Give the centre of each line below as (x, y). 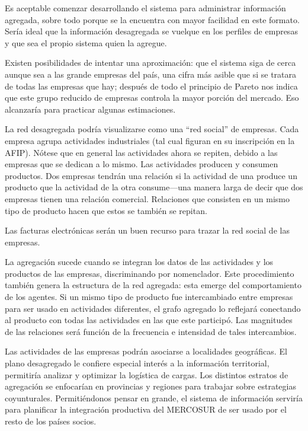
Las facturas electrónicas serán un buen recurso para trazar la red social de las (147, 230)
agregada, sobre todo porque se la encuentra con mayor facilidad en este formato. (152, 19)
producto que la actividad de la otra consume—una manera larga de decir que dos (154, 187)
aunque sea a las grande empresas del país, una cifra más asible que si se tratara (150, 74)
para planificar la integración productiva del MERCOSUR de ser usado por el (146, 409)
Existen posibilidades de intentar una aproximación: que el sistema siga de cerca (150, 63)
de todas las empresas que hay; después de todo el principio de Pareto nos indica (151, 86)
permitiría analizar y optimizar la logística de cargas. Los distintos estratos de (147, 374)
